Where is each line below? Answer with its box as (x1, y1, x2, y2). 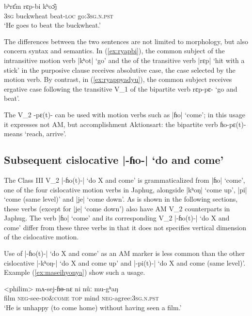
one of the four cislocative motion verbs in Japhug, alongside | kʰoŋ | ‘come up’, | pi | (4, 184, 247, 194)
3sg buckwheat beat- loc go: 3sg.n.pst (4, 10, 113, 20)
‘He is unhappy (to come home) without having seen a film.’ (4, 302, 182, 313)
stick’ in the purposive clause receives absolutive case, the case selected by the (4, 64, 236, 75)
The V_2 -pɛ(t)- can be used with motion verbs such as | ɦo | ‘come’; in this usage (4, 109, 245, 119)
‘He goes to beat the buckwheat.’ (4, 20, 101, 30)
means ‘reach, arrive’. (4, 128, 66, 139)
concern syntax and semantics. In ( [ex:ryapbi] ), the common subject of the (4, 46, 225, 56)
